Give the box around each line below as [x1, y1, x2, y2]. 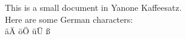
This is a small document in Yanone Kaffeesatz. [5, 1, 182, 13]
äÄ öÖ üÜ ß [5, 25, 50, 37]
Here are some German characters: [5, 13, 133, 25]
